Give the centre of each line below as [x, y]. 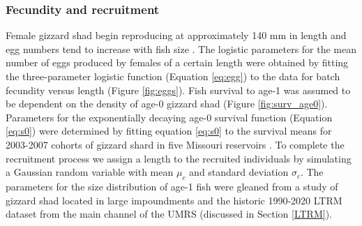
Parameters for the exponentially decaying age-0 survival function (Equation [169, 117]
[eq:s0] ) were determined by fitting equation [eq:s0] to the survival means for [169, 131]
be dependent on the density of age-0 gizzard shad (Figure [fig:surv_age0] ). [167, 104]
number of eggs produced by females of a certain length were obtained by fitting [177, 62]
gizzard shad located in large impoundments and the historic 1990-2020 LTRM [174, 200]
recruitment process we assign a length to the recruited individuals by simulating [179, 158]
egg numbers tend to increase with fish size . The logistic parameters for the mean [181, 48]
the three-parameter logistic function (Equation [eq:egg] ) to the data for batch [173, 76]
